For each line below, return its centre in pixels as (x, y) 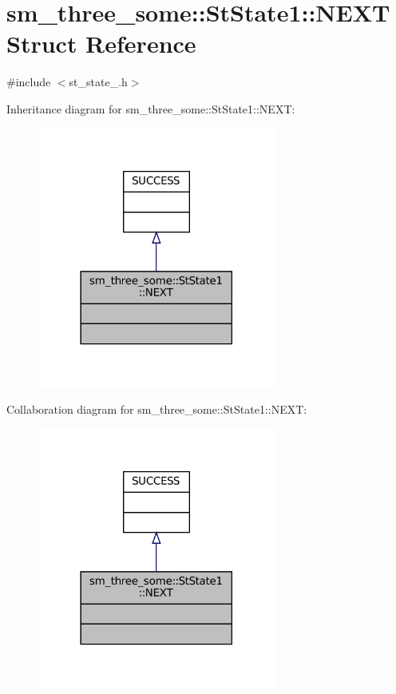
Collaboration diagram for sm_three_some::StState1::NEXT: (157, 409)
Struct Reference (101, 44)
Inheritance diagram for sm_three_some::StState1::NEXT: (151, 108)
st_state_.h (98, 82)
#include (29, 82)
